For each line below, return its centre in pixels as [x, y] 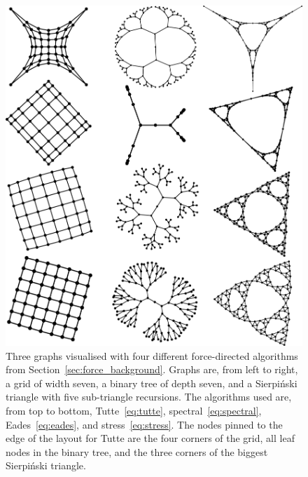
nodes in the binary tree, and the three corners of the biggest [137, 451]
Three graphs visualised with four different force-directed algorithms [152, 355]
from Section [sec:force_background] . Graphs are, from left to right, [152, 369]
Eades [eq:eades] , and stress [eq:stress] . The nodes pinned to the [144, 424]
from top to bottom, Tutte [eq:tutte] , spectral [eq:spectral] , [134, 411]
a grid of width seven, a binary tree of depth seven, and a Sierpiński [152, 383]
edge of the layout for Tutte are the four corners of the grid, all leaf [150, 438]
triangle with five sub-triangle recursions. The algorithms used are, [149, 397]
